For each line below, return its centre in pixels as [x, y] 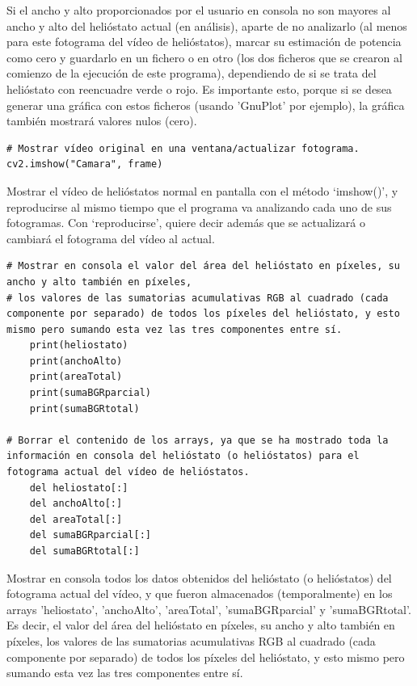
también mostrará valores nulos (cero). [102, 121]
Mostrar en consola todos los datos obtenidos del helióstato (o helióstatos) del [199, 577]
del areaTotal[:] [76, 519]
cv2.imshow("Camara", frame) [85, 164]
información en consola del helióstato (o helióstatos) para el [183, 456]
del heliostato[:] [79, 488]
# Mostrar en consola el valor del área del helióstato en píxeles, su [203, 266]
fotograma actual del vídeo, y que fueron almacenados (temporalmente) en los [200, 593]
